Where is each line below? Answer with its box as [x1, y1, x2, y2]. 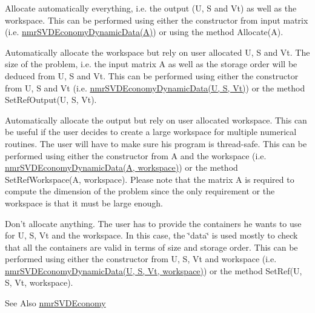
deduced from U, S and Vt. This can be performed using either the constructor [5, 69, 299, 82]
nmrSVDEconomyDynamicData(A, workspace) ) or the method [5, 161, 238, 174]
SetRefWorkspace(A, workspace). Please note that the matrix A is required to [5, 173, 294, 185]
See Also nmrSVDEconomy [5, 297, 106, 309]
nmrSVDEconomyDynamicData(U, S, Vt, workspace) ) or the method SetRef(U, [5, 264, 302, 277]
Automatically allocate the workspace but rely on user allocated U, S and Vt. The [5, 45, 310, 58]
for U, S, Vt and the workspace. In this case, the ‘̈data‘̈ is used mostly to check [5, 229, 298, 242]
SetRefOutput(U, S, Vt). [5, 93, 97, 106]
